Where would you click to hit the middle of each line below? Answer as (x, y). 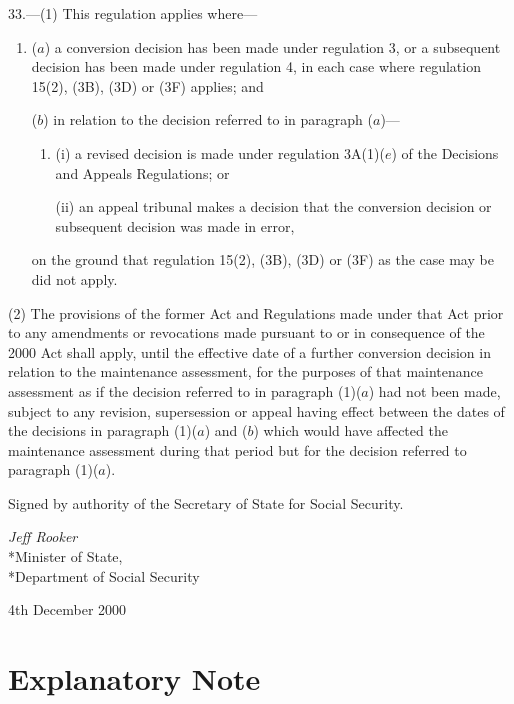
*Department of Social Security (104, 575)
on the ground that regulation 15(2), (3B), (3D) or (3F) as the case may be (262, 259)
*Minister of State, (65, 556)
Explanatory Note (134, 678)
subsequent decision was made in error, (175, 225)
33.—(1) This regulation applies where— (133, 13)
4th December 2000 (67, 609)
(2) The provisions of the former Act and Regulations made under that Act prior (256, 312)
